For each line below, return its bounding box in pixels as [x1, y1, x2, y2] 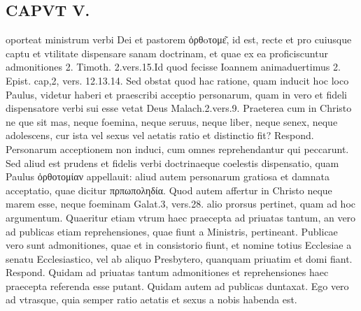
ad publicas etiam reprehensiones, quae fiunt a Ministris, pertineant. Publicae [6, 224, 338, 238]
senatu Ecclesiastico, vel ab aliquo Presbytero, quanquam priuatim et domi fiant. [6, 251, 353, 266]
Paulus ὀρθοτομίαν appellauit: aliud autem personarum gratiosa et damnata [6, 169, 330, 184]
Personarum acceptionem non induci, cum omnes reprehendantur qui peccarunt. [6, 141, 349, 156]
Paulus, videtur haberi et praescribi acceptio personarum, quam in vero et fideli [6, 87, 348, 101]
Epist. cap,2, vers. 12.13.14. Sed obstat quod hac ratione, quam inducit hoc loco [6, 73, 349, 87]
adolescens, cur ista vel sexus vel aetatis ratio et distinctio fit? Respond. [6, 128, 314, 143]
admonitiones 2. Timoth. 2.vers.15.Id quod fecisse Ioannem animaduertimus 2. [6, 59, 341, 74]
